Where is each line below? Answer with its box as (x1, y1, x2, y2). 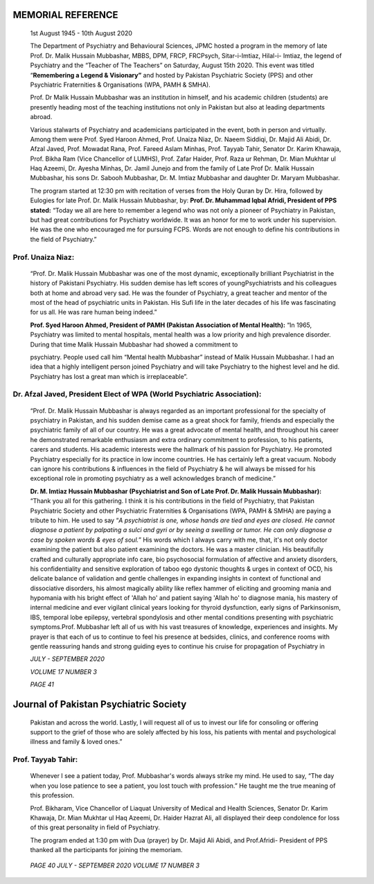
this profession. (30, 791, 75, 799)
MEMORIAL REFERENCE (12, 9, 118, 21)
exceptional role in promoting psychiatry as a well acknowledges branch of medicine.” (30, 475, 276, 483)
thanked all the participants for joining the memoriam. (30, 846, 183, 854)
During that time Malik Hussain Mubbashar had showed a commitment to (30, 340, 238, 348)
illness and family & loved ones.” (30, 738, 123, 746)
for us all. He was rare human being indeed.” (30, 308, 157, 317)
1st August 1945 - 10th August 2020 (30, 29, 133, 37)
